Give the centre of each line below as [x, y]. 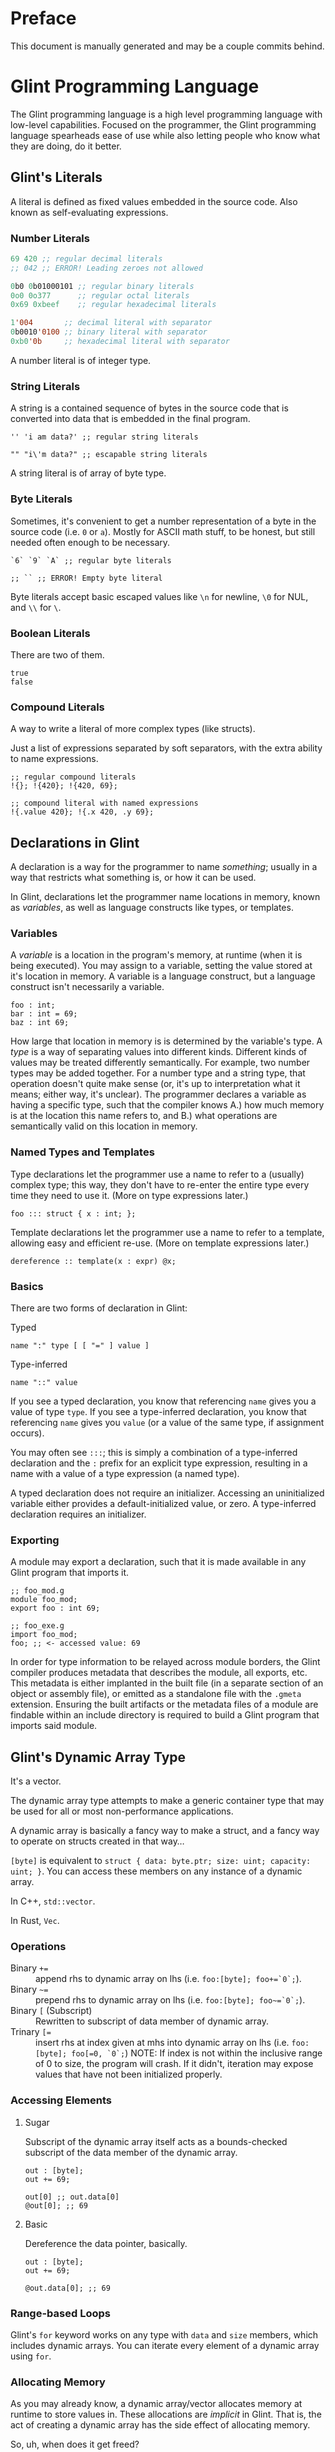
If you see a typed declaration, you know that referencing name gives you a [163, 1401]
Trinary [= [31, 2032]
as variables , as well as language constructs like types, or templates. [152, 907]
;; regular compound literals [73, 777]
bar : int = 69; [44, 1014]
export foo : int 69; [55, 1608]
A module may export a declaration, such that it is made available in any [158, 1562]
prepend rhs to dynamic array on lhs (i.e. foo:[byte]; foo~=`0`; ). [170, 2000]
